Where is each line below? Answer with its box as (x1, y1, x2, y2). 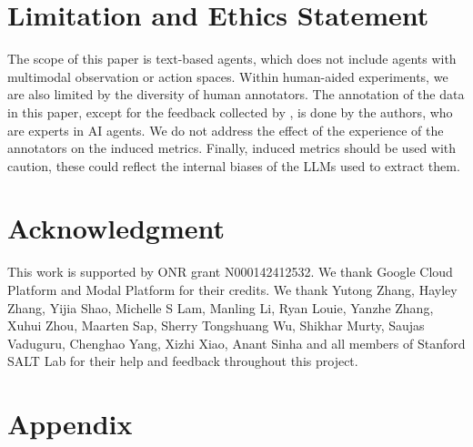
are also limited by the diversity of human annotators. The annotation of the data (7, 85, 465, 104)
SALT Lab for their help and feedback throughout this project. (7, 351, 358, 371)
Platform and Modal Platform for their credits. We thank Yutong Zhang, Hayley (7, 280, 458, 299)
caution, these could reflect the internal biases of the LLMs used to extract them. (7, 156, 460, 175)
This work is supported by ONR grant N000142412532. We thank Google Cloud (7, 262, 453, 281)
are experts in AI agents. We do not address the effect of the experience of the (7, 120, 444, 139)
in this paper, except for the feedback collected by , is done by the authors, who (7, 102, 453, 121)
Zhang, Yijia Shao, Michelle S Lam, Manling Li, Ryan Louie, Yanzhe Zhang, (7, 298, 434, 317)
